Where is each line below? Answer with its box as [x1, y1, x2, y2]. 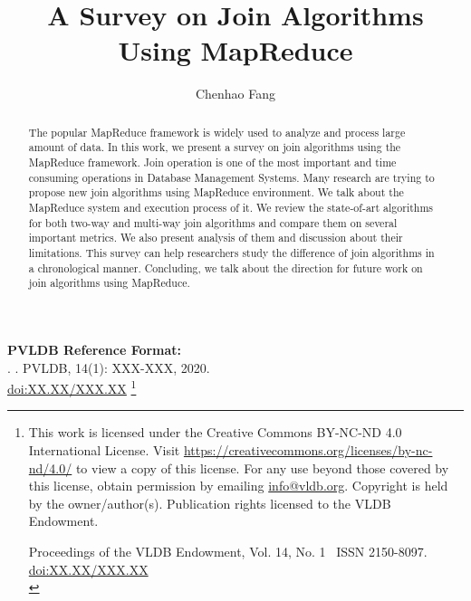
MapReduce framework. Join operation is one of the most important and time [28, 155, 397, 170]
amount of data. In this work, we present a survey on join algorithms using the [28, 139, 401, 155]
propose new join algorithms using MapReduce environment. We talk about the [28, 185, 404, 200]
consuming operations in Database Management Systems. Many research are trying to [28, 169, 435, 185]
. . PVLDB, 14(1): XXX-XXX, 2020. [7, 358, 210, 377]
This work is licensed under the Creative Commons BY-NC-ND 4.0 [28, 423, 402, 442]
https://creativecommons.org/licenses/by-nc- [183, 440, 433, 459]
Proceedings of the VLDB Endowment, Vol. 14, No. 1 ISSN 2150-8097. [28, 541, 428, 560]
